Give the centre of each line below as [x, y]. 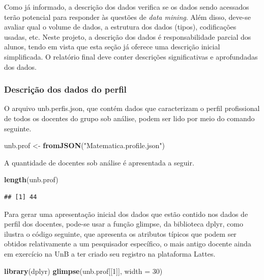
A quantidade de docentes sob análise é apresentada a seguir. [99, 162]
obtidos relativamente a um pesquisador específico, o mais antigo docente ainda [128, 244]
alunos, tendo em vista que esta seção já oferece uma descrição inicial [112, 47]
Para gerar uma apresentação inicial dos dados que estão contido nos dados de [126, 214]
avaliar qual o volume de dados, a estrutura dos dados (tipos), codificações [120, 27]
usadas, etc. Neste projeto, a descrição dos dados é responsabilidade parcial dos [128, 36]
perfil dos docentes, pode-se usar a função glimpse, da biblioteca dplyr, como [124, 224]
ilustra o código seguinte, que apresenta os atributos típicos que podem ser [120, 233]
